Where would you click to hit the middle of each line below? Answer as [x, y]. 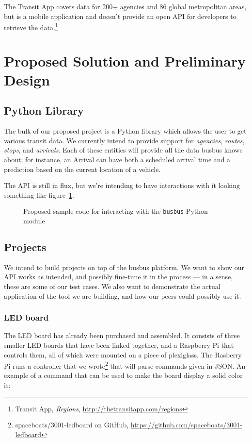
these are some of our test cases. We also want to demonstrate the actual [112, 286]
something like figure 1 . [39, 195]
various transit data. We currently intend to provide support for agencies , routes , [124, 140]
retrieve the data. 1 [31, 26]
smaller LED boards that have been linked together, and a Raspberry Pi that [119, 345]
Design [27, 79]
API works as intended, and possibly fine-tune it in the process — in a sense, [118, 277]
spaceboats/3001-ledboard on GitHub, [72, 425]
